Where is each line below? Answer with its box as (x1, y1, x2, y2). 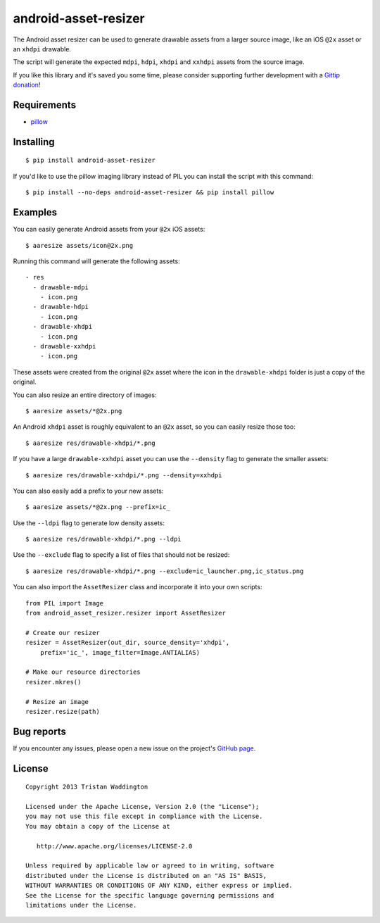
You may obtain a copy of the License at (25, 822, 170, 830)
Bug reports (13, 725, 67, 737)
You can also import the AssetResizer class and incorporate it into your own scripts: (13, 583, 262, 591)
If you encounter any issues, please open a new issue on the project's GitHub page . (13, 743, 256, 753)
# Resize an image (25, 698, 89, 705)
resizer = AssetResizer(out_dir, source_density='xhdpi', (25, 639, 230, 647)
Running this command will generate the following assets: (13, 257, 180, 265)
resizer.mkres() (25, 678, 82, 686)
